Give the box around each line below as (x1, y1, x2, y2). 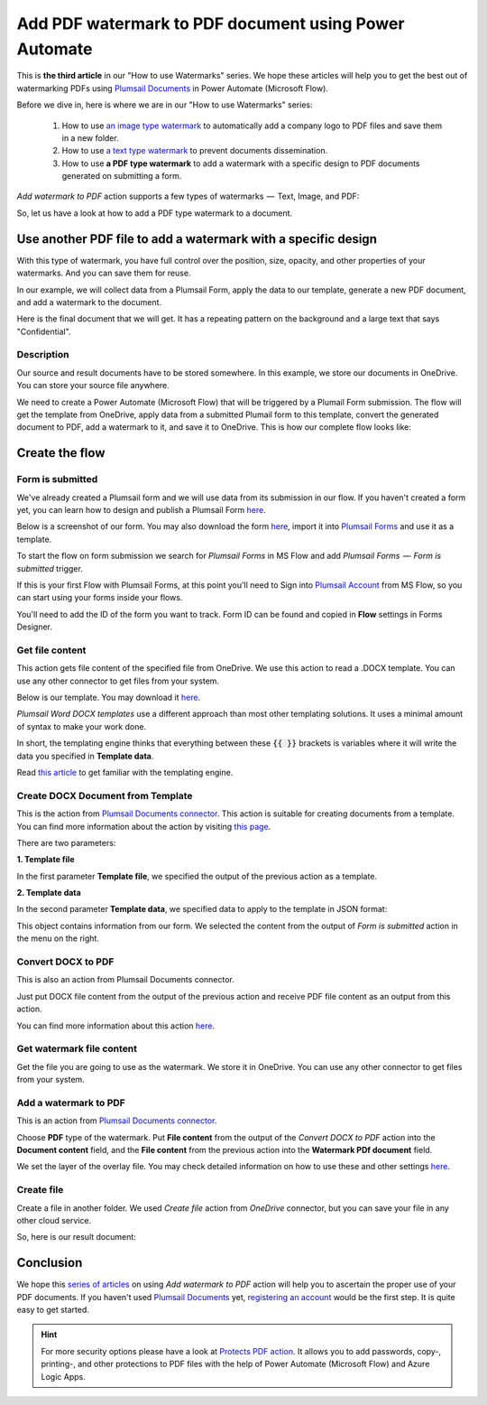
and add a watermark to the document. (16, 296, 162, 307)
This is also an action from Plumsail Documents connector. (16, 974, 234, 985)
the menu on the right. (16, 933, 99, 944)
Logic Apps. (41, 1371, 86, 1382)
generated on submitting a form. (61, 171, 182, 181)
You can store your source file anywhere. (16, 380, 170, 391)
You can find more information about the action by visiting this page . (16, 821, 271, 832)
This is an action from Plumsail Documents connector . (16, 1115, 217, 1126)
